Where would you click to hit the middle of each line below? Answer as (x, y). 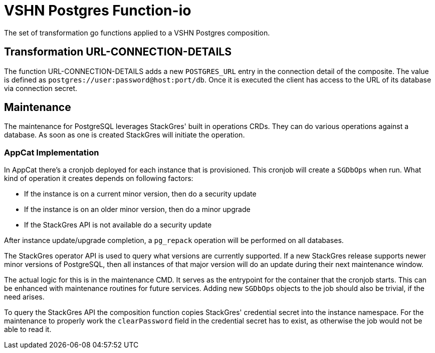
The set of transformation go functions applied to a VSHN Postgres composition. (137, 32)
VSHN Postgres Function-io (98, 10)
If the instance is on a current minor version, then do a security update (140, 194)
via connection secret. (41, 88)
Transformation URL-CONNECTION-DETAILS (118, 52)
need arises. (24, 297)
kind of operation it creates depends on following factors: (99, 178)
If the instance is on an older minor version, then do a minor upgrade (137, 209)
